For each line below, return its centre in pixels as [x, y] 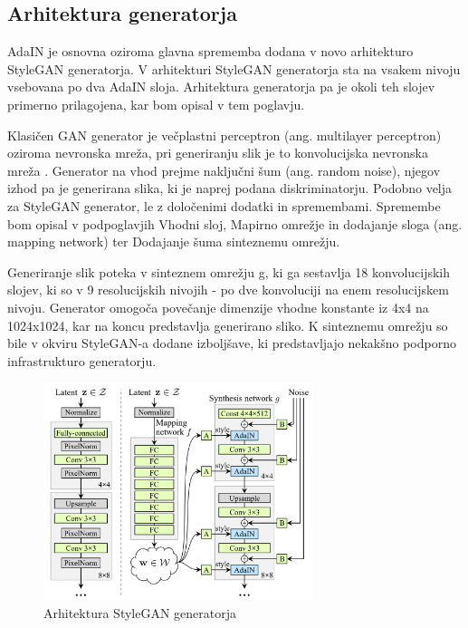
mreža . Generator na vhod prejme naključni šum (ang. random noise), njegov [224, 170]
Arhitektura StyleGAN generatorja [140, 613]
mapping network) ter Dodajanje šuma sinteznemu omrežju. [174, 242]
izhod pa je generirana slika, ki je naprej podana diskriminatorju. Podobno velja [230, 188]
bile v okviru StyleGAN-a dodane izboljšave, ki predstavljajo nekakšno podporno [232, 343]
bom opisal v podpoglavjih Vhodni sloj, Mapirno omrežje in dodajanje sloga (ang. [235, 223]
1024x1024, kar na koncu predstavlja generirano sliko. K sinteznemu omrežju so [228, 325]
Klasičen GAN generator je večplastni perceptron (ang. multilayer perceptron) [224, 135]
